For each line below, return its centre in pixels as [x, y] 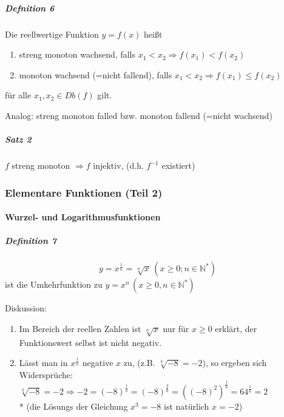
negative [98, 363]
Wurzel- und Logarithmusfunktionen [83, 217]
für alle [18, 95]
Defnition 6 [30, 8]
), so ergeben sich [235, 363]
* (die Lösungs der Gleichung [73, 406]
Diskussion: [26, 308]
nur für [176, 328]
